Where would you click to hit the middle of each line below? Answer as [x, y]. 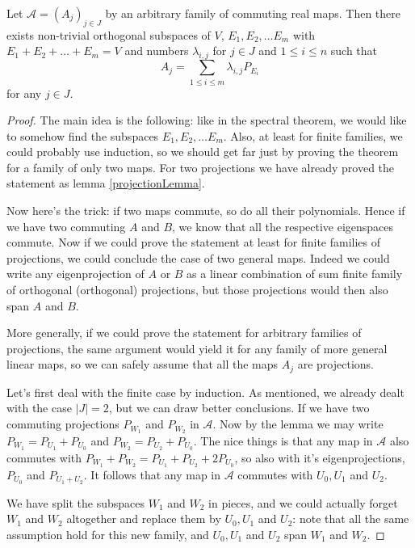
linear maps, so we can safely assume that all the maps [143, 364]
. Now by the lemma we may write [298, 424]
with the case [39, 408]
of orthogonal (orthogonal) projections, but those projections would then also [197, 290]
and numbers [157, 51]
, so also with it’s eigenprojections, [320, 457]
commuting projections [63, 424]
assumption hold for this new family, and [108, 534]
